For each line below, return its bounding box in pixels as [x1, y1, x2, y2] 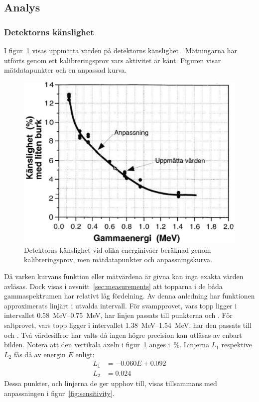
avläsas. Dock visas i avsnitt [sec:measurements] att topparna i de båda [4, 281, 223, 291]
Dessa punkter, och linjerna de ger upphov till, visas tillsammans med [4, 378, 217, 389]
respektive [221, 339, 253, 350]
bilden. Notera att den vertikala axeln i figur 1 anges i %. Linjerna [4, 339, 209, 350]
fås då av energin [13, 349, 66, 359]
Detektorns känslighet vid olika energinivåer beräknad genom [24, 244, 211, 255]
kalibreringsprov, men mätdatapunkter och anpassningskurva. [24, 254, 212, 265]
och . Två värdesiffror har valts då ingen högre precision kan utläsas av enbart [4, 329, 242, 340]
